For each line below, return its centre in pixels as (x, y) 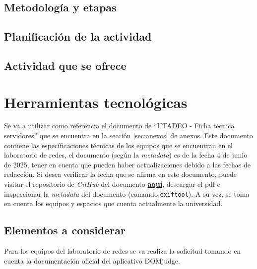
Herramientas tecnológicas (96, 102)
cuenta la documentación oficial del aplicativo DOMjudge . (92, 260)
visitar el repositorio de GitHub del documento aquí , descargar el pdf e (112, 184)
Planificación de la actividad (78, 36)
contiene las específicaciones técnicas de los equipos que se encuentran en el (118, 145)
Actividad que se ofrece (65, 65)
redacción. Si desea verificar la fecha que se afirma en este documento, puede (120, 174)
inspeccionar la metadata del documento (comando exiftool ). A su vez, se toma (127, 193)
